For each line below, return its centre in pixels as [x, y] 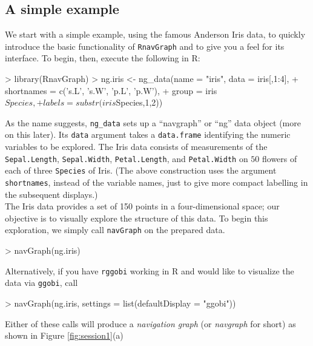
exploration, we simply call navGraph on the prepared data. [115, 230]
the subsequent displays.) [51, 194]
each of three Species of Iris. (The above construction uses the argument [141, 170]
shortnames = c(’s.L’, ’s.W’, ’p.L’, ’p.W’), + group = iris [111, 90]
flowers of [280, 158]
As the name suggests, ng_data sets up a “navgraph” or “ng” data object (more [153, 122]
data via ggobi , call [41, 283]
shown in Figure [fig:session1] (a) [64, 335]
